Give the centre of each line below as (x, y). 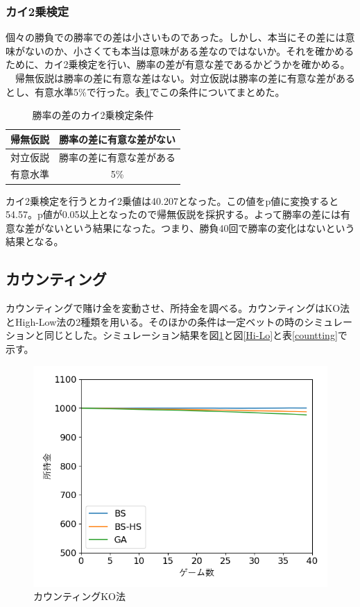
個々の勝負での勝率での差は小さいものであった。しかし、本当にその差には (175, 37)
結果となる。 (35, 241)
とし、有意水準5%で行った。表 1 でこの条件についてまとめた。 (145, 91)
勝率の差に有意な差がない (117, 139)
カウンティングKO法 (79, 596)
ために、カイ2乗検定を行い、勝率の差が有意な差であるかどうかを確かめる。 (178, 64)
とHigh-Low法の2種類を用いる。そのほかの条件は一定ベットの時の (155, 321)
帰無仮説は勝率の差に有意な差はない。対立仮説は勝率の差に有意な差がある (185, 78)
